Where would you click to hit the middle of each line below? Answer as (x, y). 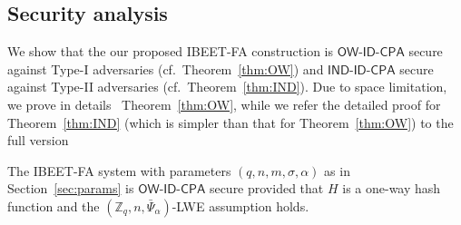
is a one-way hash (392, 188)
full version (38, 140)
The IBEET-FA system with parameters (119, 170)
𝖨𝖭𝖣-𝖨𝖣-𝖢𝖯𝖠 (362, 70)
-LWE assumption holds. (240, 205)
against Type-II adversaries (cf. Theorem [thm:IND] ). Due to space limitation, (227, 87)
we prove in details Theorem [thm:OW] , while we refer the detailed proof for (224, 104)
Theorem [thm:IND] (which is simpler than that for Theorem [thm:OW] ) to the (230, 122)
